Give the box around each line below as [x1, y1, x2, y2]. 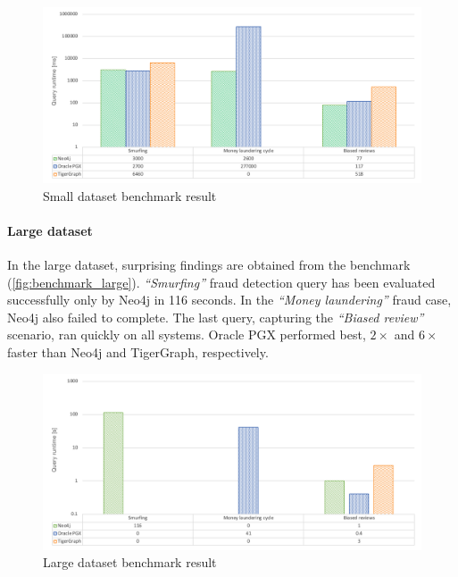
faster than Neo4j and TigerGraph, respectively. [7, 343, 269, 362]
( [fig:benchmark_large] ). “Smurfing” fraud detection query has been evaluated [7, 272, 436, 291]
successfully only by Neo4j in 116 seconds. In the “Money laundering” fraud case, [7, 290, 452, 309]
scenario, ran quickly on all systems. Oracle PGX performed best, [7, 325, 366, 344]
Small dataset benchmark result [43, 186, 217, 205]
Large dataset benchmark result [43, 553, 217, 572]
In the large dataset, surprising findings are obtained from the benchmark [7, 255, 411, 274]
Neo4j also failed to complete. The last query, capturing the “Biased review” [7, 307, 424, 326]
